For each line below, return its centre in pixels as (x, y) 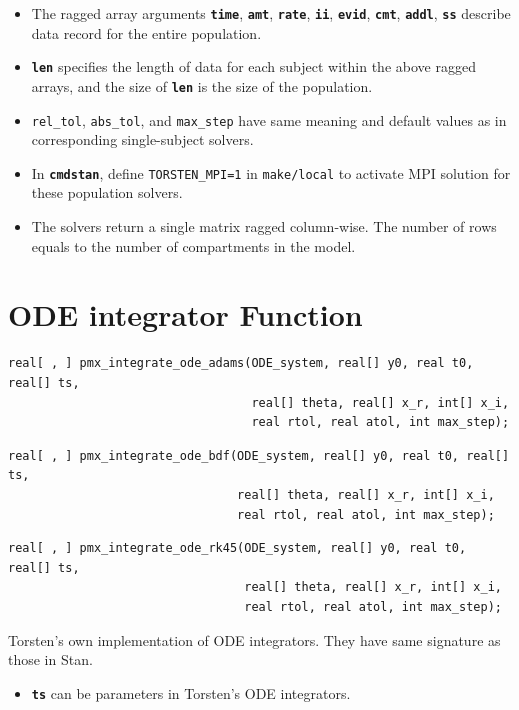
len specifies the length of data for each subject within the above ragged (253, 66)
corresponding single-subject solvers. (142, 139)
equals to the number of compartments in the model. (193, 245)
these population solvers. (107, 192)
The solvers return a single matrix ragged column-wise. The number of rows (264, 226)
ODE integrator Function (185, 314)
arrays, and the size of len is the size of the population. (202, 85)
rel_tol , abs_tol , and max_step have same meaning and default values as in (269, 119)
